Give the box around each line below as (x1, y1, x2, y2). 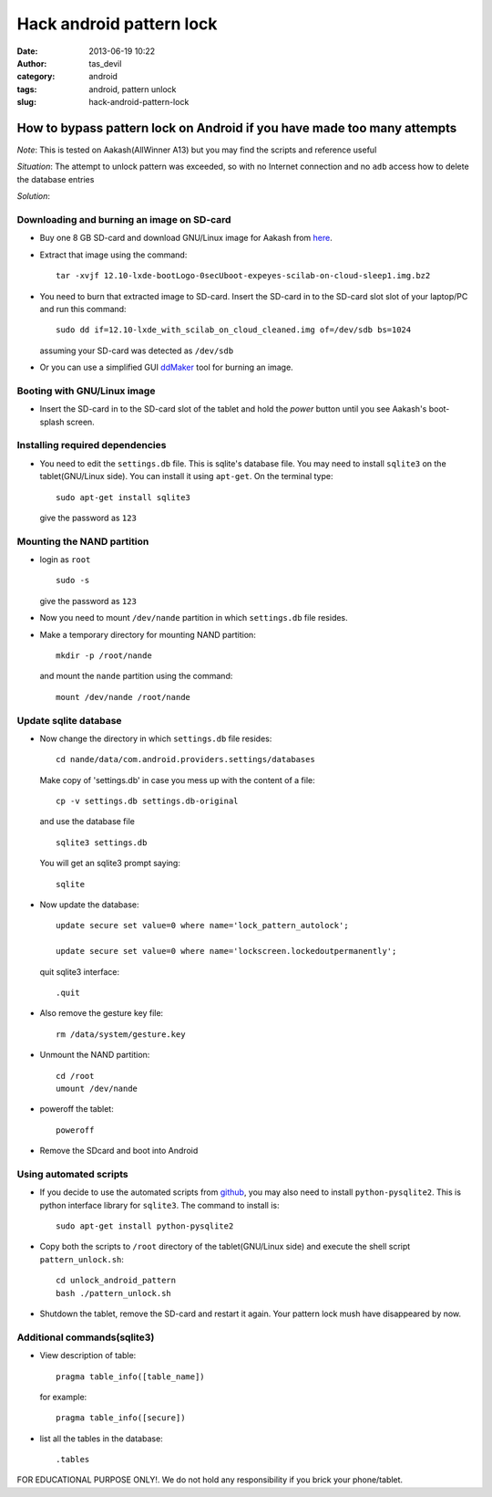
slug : (16, 97, 36, 108)
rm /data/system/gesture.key (56, 1029, 186, 1040)
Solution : (16, 191, 50, 202)
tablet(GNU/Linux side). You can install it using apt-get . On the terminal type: (39, 471, 333, 482)
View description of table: (39, 1350, 137, 1361)
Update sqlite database (16, 714, 122, 727)
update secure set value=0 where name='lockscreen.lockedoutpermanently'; (56, 946, 397, 957)
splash (39, 416, 65, 427)
